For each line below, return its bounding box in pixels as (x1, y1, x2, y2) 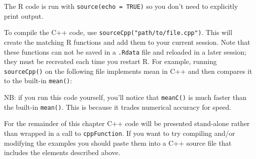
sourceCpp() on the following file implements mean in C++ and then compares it (4, 65, 253, 76)
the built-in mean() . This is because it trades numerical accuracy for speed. (4, 101, 231, 112)
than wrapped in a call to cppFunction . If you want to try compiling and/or (4, 127, 235, 138)
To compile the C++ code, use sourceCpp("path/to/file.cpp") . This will (4, 27, 232, 37)
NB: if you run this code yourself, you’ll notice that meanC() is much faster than (4, 92, 247, 102)
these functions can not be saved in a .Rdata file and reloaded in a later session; (4, 46, 247, 57)
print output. (4, 10, 43, 21)
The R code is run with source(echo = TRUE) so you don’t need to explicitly (4, 1, 238, 11)
